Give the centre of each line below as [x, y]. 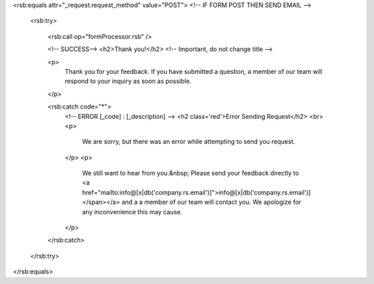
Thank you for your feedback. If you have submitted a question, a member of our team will [194, 71]
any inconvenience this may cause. [132, 211]
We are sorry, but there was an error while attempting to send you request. [189, 142]
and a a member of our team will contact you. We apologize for [211, 202]
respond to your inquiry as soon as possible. [128, 81]
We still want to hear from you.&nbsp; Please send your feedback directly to [190, 173]
